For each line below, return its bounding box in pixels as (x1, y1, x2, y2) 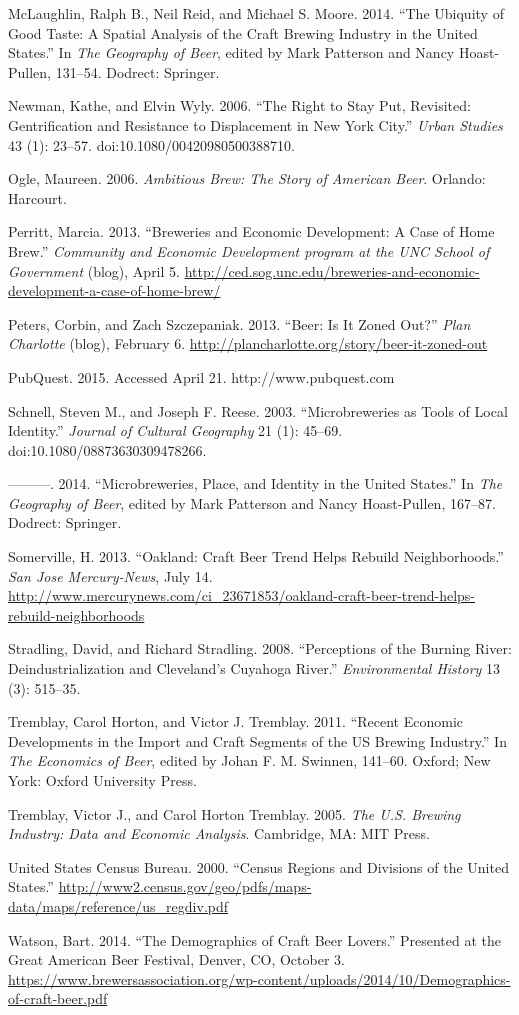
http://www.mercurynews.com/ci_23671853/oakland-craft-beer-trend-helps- (8, 585, 476, 606)
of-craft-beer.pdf (8, 988, 108, 1009)
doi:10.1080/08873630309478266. (8, 439, 207, 460)
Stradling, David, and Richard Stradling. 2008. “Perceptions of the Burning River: (8, 638, 512, 659)
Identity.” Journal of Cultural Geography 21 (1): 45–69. (8, 420, 343, 441)
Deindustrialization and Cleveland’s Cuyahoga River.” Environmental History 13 (8, 658, 501, 679)
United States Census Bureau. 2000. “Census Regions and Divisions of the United (8, 856, 509, 877)
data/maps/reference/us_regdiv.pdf (8, 895, 229, 916)
